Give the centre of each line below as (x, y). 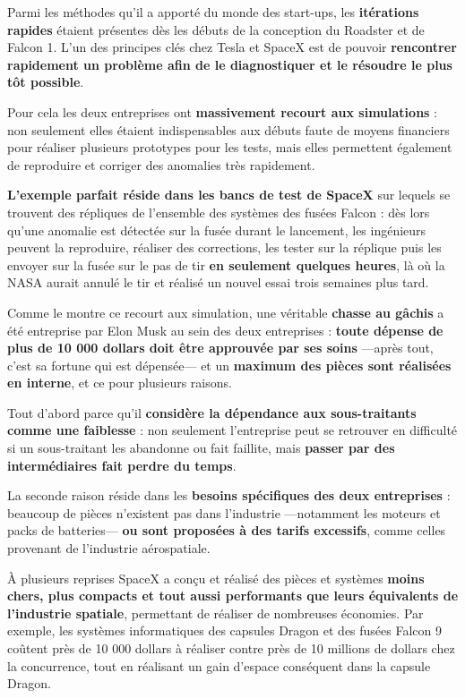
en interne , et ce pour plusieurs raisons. (120, 383)
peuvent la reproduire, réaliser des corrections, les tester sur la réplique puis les (224, 247)
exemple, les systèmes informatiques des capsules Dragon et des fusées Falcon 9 (224, 630)
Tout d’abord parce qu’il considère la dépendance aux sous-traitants (212, 412)
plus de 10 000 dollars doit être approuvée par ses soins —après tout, (220, 348)
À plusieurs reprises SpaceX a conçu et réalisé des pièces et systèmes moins (216, 578)
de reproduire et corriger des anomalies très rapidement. (161, 164)
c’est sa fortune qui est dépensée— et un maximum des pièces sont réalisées (229, 365)
